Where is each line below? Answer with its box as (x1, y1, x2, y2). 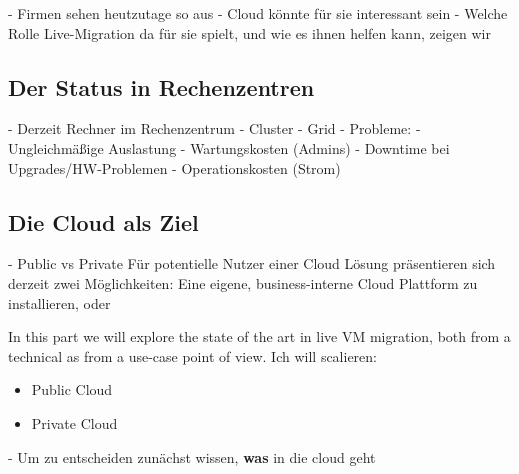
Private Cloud (31, 412, 118, 433)
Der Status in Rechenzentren (8, 71, 315, 102)
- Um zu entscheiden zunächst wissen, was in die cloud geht (8, 446, 376, 467)
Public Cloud (31, 379, 113, 400)
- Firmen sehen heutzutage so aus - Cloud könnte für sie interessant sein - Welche (8, 3, 508, 23)
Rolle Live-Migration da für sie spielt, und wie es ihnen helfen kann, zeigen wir (8, 22, 491, 43)
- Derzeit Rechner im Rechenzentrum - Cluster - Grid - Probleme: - (8, 118, 421, 139)
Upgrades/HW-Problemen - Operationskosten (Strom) (8, 157, 341, 178)
